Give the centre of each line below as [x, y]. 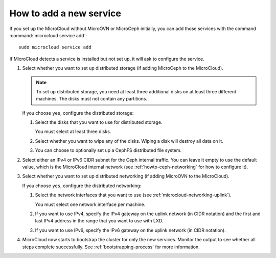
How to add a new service [65, 13]
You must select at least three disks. [73, 132]
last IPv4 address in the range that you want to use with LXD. [99, 221]
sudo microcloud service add [55, 47]
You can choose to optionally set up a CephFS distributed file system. [108, 150]
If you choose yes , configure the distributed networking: [82, 186]
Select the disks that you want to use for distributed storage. [99, 122]
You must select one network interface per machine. [90, 204]
